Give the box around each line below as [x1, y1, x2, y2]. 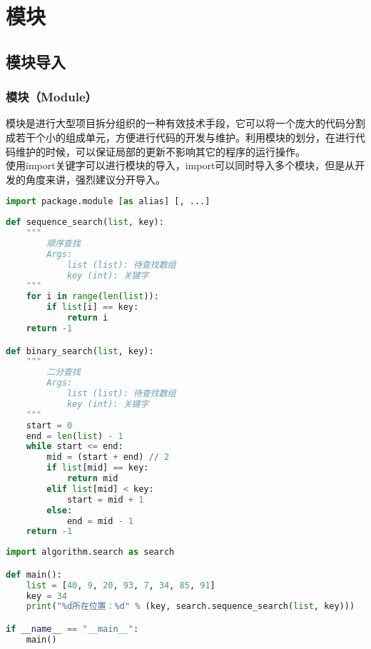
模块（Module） [6, 88, 97, 106]
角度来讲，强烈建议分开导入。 [25, 171, 166, 186]
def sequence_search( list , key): [6, 217, 164, 228]
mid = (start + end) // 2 [46, 452, 170, 463]
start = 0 [26, 420, 73, 431]
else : [46, 505, 73, 515]
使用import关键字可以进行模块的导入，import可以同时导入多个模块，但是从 [6, 158, 355, 173]
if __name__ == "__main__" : [6, 623, 139, 634]
